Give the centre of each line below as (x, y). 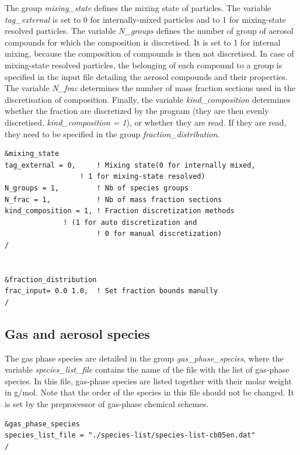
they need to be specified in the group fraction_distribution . (112, 133)
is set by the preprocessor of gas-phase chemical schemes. (107, 404)
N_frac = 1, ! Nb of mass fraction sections (114, 199)
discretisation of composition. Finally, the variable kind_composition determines (148, 99)
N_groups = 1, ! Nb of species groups (97, 188)
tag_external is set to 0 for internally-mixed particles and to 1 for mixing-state (146, 19)
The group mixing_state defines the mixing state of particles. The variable (138, 8)
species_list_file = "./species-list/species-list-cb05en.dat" (130, 435)
